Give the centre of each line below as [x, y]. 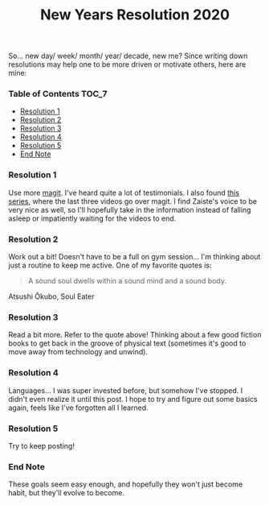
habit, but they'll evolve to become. [66, 493]
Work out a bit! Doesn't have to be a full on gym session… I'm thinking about [134, 257]
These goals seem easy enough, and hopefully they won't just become [126, 484]
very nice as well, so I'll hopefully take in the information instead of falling [130, 209]
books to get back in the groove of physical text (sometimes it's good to [127, 343]
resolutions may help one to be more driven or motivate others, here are [127, 64]
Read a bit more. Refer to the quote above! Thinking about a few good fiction [135, 335]
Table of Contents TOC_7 [58, 94]
